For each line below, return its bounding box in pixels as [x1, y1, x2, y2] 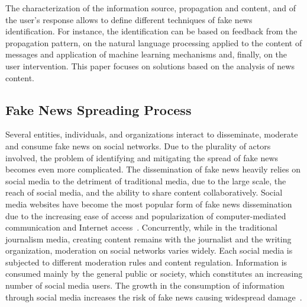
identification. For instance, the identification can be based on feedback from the [5, 25, 298, 37]
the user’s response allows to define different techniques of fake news [5, 13, 253, 25]
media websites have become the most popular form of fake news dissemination [5, 197, 292, 210]
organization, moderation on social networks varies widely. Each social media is [5, 244, 293, 257]
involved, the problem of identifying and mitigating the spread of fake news [5, 151, 279, 164]
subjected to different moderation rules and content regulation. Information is [5, 255, 287, 268]
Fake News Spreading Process [5, 100, 192, 119]
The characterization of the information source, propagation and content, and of [5, 2, 296, 14]
